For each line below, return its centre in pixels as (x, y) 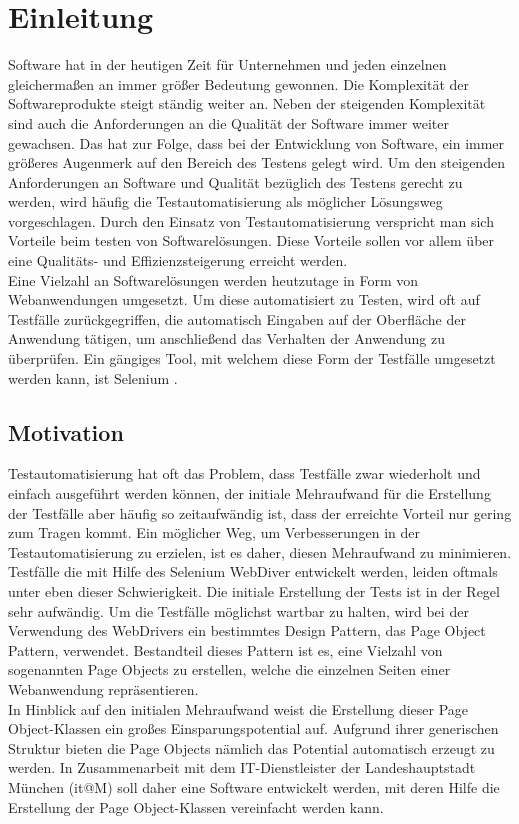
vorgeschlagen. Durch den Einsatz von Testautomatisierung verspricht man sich (251, 220)
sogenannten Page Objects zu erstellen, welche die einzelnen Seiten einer (229, 669)
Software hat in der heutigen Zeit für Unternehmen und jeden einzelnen (227, 64)
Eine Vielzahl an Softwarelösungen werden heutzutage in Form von (213, 279)
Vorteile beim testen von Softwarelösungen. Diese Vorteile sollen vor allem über (251, 240)
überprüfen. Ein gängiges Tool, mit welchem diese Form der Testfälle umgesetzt (252, 358)
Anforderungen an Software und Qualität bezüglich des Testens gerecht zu (235, 181)
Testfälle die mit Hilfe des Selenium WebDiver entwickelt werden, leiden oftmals (253, 571)
